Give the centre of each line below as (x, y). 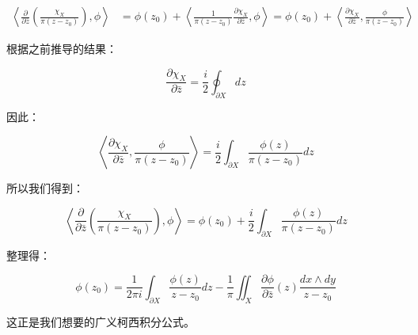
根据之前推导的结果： (62, 49)
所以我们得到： (45, 188)
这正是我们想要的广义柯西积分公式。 (101, 321)
